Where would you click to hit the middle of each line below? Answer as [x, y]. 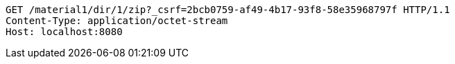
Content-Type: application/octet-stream [117, 21]
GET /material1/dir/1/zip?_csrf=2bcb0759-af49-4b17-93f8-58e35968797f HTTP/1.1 [228, 10]
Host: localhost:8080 [64, 32]
